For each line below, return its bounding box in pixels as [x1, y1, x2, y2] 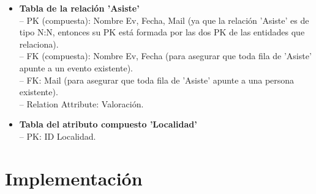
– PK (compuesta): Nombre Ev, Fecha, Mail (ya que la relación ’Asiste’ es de [19, 13, 309, 26]
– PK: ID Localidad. [19, 129, 96, 142]
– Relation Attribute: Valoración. [19, 97, 144, 110]
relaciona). [19, 37, 59, 50]
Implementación [5, 165, 143, 190]
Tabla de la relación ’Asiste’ [19, 2, 140, 14]
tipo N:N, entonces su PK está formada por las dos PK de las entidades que [19, 26, 305, 38]
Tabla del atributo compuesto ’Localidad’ [19, 118, 197, 131]
